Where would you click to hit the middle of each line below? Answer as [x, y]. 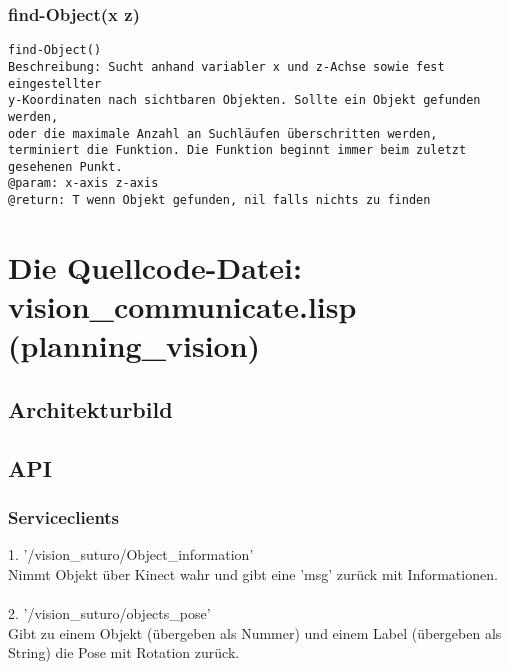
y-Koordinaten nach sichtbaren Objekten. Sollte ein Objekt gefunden [244, 100]
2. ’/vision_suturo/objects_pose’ [109, 613]
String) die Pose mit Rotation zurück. [124, 652]
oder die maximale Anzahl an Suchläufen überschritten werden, [223, 133]
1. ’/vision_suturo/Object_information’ [131, 554]
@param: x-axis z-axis [83, 183]
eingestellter [55, 83]
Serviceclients [64, 517]
